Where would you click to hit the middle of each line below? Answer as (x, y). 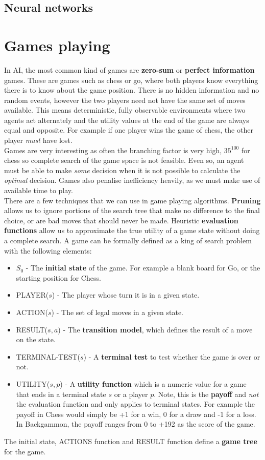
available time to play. (39, 190)
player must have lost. (38, 140)
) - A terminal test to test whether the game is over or (172, 356)
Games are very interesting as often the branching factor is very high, (113, 150)
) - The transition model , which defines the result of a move (155, 329)
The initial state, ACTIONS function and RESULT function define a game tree (131, 441)
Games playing (57, 45)
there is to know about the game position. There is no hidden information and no (132, 90)
